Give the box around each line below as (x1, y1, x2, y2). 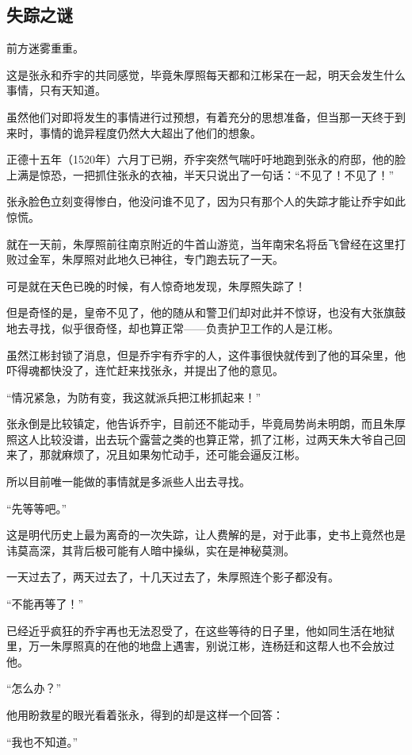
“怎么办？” (6, 680, 62, 696)
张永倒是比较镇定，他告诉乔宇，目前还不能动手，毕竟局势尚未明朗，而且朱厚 (6, 415, 406, 432)
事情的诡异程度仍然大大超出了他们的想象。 (39, 124, 261, 141)
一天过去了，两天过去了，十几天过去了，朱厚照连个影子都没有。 (6, 568, 339, 585)
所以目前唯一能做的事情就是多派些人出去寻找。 (6, 473, 250, 490)
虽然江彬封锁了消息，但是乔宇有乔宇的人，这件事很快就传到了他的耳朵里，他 (6, 346, 406, 363)
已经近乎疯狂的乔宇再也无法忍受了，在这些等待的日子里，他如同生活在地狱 (6, 622, 395, 638)
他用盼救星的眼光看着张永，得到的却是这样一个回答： (6, 707, 284, 723)
